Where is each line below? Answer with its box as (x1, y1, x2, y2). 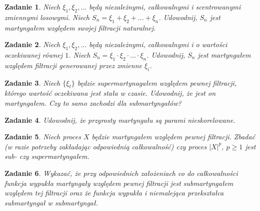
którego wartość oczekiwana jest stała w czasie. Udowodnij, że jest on (4, 88, 216, 98)
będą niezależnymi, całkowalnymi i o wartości (89, 39, 227, 50)
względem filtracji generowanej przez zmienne (4, 60, 142, 70)
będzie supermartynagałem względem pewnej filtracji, (77, 77, 237, 88)
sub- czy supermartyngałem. (4, 151, 89, 161)
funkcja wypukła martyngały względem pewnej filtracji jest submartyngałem (4, 177, 233, 188)
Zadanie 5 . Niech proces (4, 131, 81, 142)
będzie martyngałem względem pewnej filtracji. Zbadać (91, 131, 255, 142)
